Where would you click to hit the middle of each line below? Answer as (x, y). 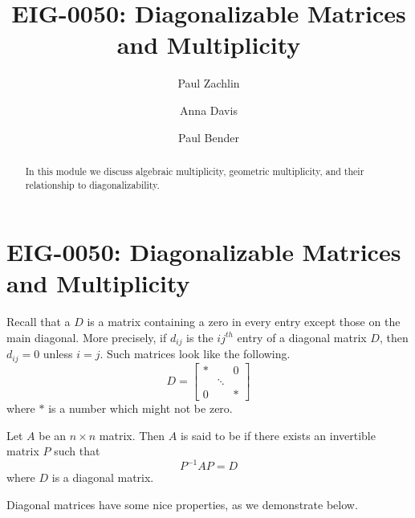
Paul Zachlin (209, 83)
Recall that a (39, 322)
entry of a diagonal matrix (302, 337)
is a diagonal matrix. (103, 477)
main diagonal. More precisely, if (87, 337)
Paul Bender (209, 137)
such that (77, 451)
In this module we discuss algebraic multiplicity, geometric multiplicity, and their (195, 171)
